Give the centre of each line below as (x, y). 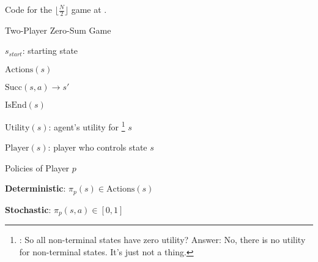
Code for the (29, 9)
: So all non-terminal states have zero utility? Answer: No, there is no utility (162, 240)
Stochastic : (28, 209)
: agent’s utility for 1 (87, 126)
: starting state (50, 51)
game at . (89, 9)
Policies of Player (37, 167)
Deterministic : (35, 188)
